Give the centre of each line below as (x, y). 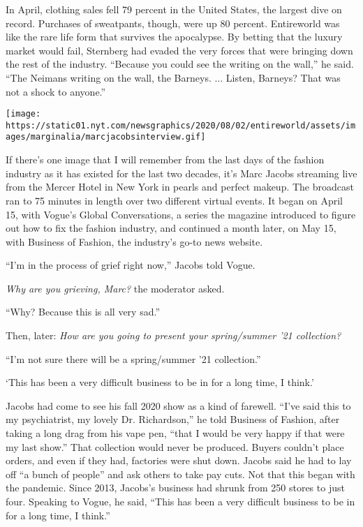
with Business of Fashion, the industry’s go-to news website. (134, 241)
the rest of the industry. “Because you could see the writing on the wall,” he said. (180, 64)
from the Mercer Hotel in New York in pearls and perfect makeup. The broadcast (180, 187)
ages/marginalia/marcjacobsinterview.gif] (106, 137)
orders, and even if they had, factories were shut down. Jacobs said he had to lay (179, 460)
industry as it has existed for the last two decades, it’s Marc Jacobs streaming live (181, 173)
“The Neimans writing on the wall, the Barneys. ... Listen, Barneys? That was (173, 77)
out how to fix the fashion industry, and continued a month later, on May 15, (171, 228)
